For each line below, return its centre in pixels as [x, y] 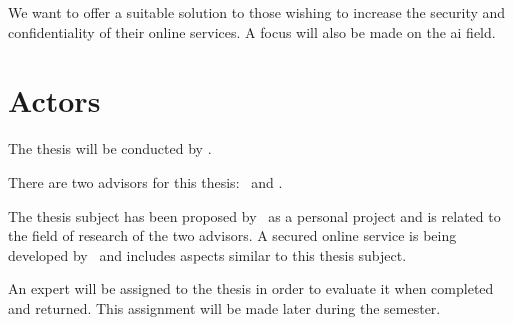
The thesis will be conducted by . [110, 148]
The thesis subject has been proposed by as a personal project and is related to [254, 215]
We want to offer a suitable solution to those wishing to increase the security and [257, 12]
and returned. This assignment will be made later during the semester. [224, 307]
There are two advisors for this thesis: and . [145, 181]
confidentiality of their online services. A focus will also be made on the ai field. [252, 31]
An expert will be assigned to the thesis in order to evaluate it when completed [251, 288]
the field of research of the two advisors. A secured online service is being [232, 235]
